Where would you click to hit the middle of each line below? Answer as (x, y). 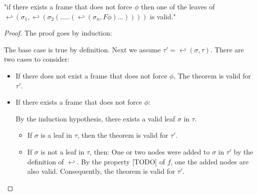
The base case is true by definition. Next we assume (83, 49)
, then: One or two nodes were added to (150, 151)
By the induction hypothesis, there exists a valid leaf (95, 118)
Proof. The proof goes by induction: (58, 33)
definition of (46, 161)
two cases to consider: (37, 59)
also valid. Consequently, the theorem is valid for (101, 171)
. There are (227, 49)
